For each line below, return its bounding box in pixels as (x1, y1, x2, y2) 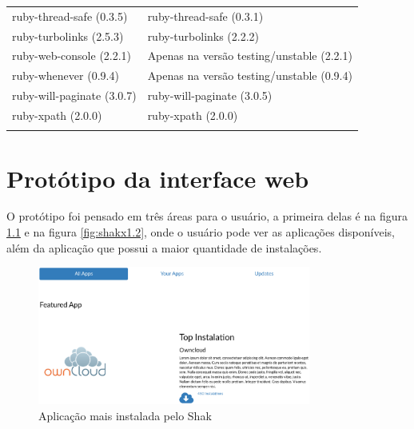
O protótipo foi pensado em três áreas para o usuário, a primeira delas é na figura (6, 208, 408, 224)
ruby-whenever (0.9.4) (12, 67, 119, 84)
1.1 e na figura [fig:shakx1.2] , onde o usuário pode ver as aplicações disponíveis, (6, 224, 395, 240)
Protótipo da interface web (6, 161, 309, 194)
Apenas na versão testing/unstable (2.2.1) (147, 47, 352, 64)
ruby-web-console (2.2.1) (12, 47, 132, 64)
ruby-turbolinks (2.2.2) (147, 27, 260, 44)
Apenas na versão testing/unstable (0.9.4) (147, 67, 352, 84)
